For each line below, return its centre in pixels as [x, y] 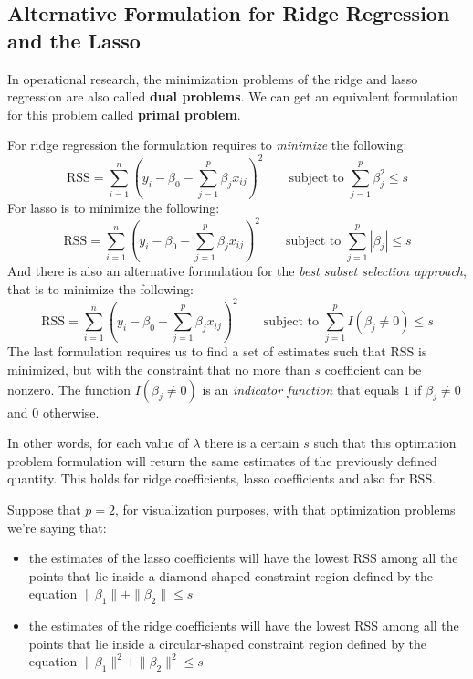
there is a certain [252, 443]
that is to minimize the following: [100, 288]
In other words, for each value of [98, 443]
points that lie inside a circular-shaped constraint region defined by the [228, 643]
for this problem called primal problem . [124, 114]
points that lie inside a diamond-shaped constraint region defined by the [231, 575]
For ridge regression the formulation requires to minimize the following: [207, 145]
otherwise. [71, 412]
